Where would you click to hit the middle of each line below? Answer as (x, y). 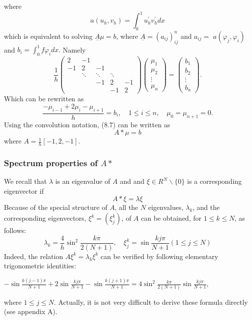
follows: (15, 230)
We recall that (26, 181)
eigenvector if (24, 190)
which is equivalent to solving (48, 36)
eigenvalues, (166, 207)
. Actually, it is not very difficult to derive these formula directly (151, 302)
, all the (126, 207)
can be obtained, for (171, 218)
